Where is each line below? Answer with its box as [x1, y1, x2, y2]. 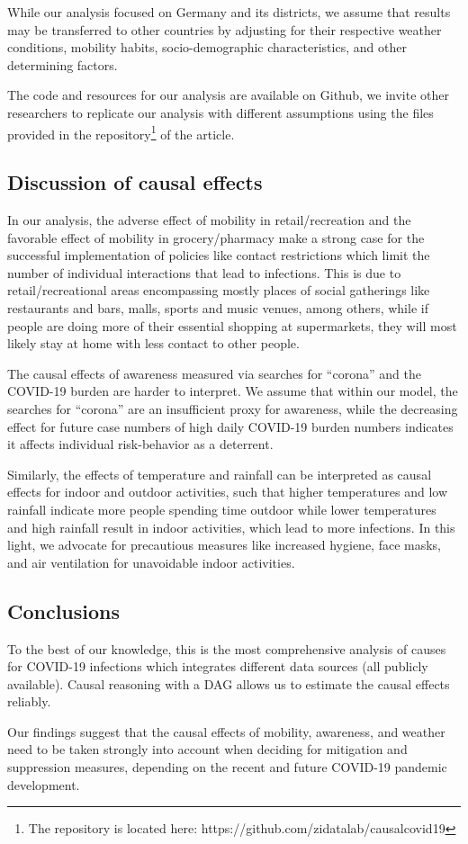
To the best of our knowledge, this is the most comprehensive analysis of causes [7, 639, 446, 658]
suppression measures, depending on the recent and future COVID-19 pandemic [7, 758, 447, 777]
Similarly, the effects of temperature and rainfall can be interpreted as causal [7, 464, 432, 483]
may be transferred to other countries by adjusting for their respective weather [7, 20, 442, 39]
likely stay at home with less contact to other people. [7, 334, 300, 353]
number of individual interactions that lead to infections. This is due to [7, 263, 401, 282]
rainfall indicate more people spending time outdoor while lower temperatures [7, 499, 436, 518]
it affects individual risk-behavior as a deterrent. [7, 435, 274, 453]
